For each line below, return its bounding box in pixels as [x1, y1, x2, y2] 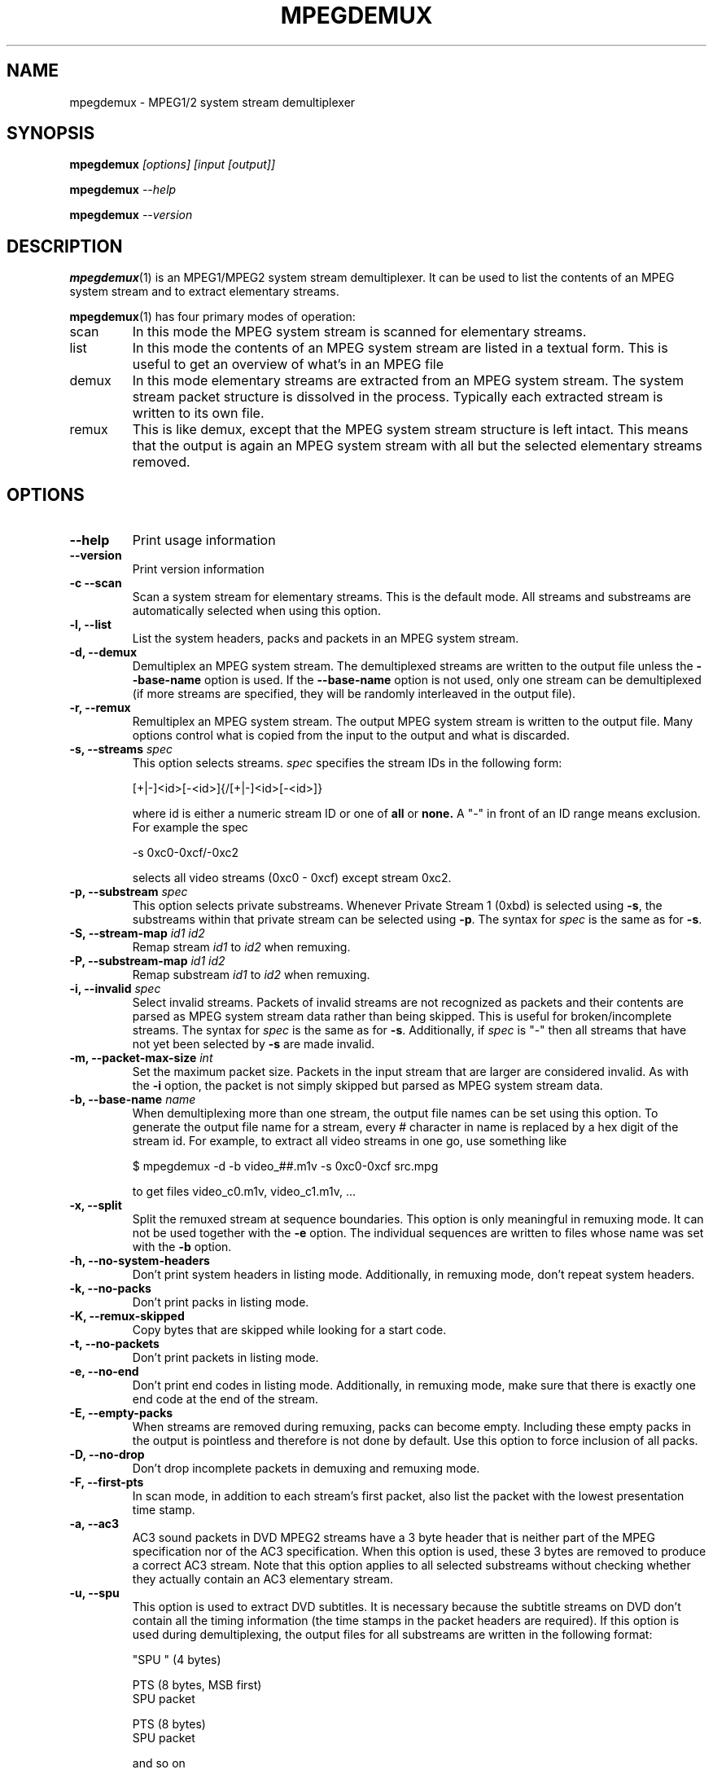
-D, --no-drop [69, 1447, 145, 1462]
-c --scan [69, 576, 122, 591]
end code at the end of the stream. [132, 1392, 319, 1407]
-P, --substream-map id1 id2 [69, 954, 225, 968]
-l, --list [69, 617, 112, 632]
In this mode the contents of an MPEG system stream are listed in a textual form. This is [132, 340, 668, 357]
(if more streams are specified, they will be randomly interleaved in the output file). [132, 687, 576, 701]
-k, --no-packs [69, 1281, 151, 1296]
